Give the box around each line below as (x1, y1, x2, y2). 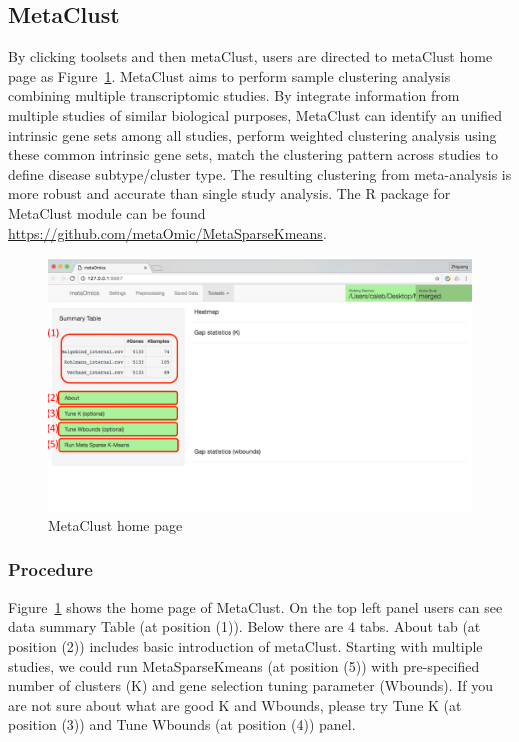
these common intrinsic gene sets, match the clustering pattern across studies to (8, 144, 498, 165)
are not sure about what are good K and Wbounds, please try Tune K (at (8, 694, 462, 715)
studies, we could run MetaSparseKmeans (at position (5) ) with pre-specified (8, 655, 480, 676)
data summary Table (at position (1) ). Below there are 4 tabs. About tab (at (8, 616, 481, 637)
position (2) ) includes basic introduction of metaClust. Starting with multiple (8, 635, 483, 656)
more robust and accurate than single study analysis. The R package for (8, 183, 451, 204)
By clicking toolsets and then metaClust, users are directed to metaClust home (8, 46, 493, 67)
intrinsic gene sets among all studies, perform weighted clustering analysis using (8, 124, 497, 145)
